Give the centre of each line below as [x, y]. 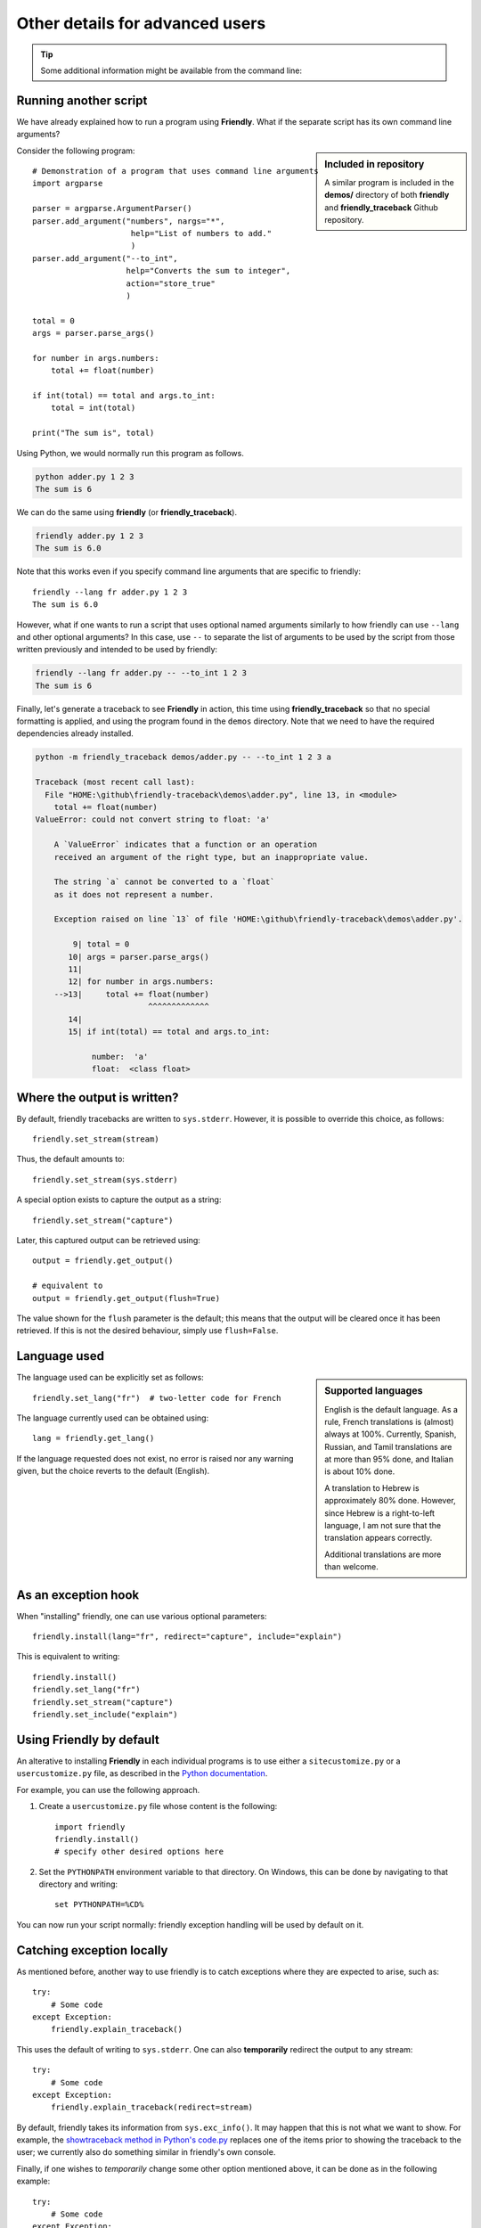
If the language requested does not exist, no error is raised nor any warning [155, 1458]
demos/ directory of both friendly [387, 195]
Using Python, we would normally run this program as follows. [130, 453]
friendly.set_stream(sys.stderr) [105, 1180]
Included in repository [375, 164]
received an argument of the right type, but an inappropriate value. [212, 857]
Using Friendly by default [88, 1739]
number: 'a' [120, 1057]
